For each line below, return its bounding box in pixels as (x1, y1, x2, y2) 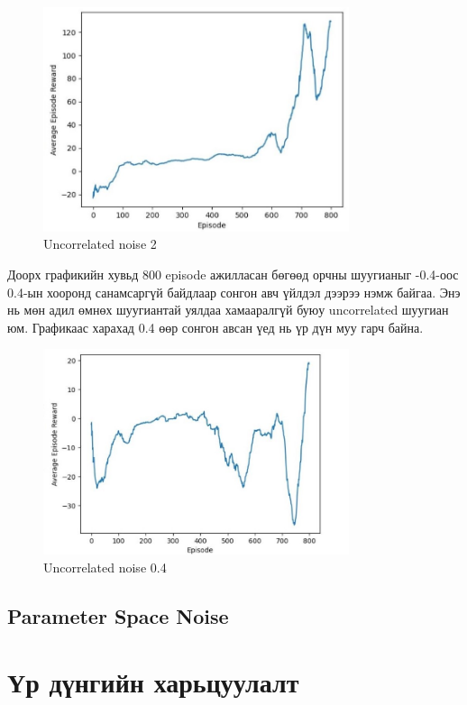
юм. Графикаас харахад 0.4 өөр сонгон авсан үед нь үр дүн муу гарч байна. (7, 317, 424, 336)
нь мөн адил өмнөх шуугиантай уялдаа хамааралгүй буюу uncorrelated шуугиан (7, 300, 449, 319)
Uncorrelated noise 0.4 (43, 557, 167, 576)
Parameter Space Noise (7, 601, 229, 629)
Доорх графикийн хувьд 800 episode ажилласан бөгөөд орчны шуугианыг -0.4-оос (7, 265, 459, 284)
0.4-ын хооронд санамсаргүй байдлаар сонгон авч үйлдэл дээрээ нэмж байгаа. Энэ (7, 282, 461, 301)
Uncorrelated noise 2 (43, 234, 157, 253)
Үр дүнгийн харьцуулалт (7, 664, 299, 700)
